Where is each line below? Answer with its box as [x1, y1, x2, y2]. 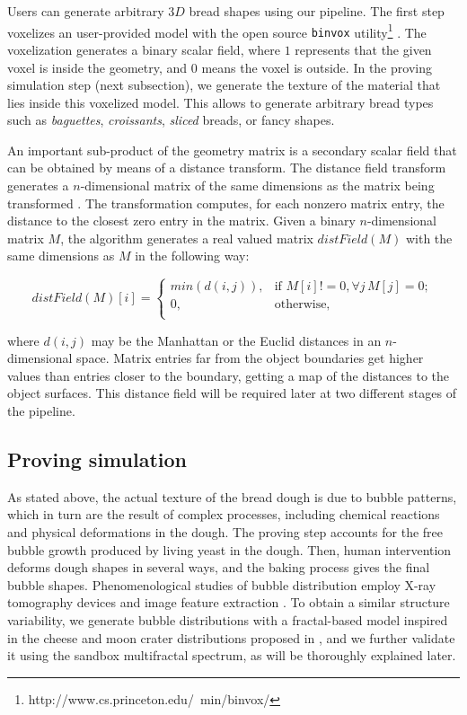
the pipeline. [7, 402, 75, 419]
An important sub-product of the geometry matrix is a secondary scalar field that [7, 140, 457, 159]
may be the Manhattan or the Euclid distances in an [91, 331, 382, 349]
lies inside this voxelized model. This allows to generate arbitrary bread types [7, 93, 434, 111]
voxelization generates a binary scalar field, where [7, 40, 281, 58]
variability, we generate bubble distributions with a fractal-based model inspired [7, 610, 448, 629]
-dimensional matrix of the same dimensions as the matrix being [80, 176, 435, 195]
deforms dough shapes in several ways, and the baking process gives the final [7, 558, 430, 577]
